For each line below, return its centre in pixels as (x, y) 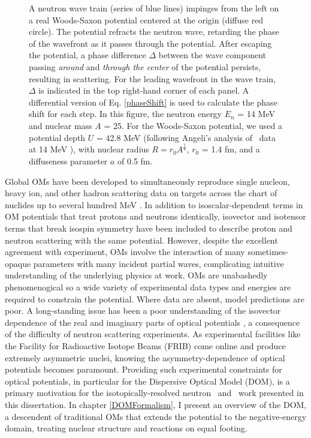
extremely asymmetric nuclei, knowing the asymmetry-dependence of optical (145, 357)
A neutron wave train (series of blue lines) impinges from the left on (154, 8)
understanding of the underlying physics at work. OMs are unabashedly (136, 275)
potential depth (57, 137)
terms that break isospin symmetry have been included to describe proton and (149, 228)
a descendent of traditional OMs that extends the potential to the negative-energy (156, 416)
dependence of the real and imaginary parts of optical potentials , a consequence (153, 322)
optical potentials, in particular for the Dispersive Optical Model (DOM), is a (147, 381)
